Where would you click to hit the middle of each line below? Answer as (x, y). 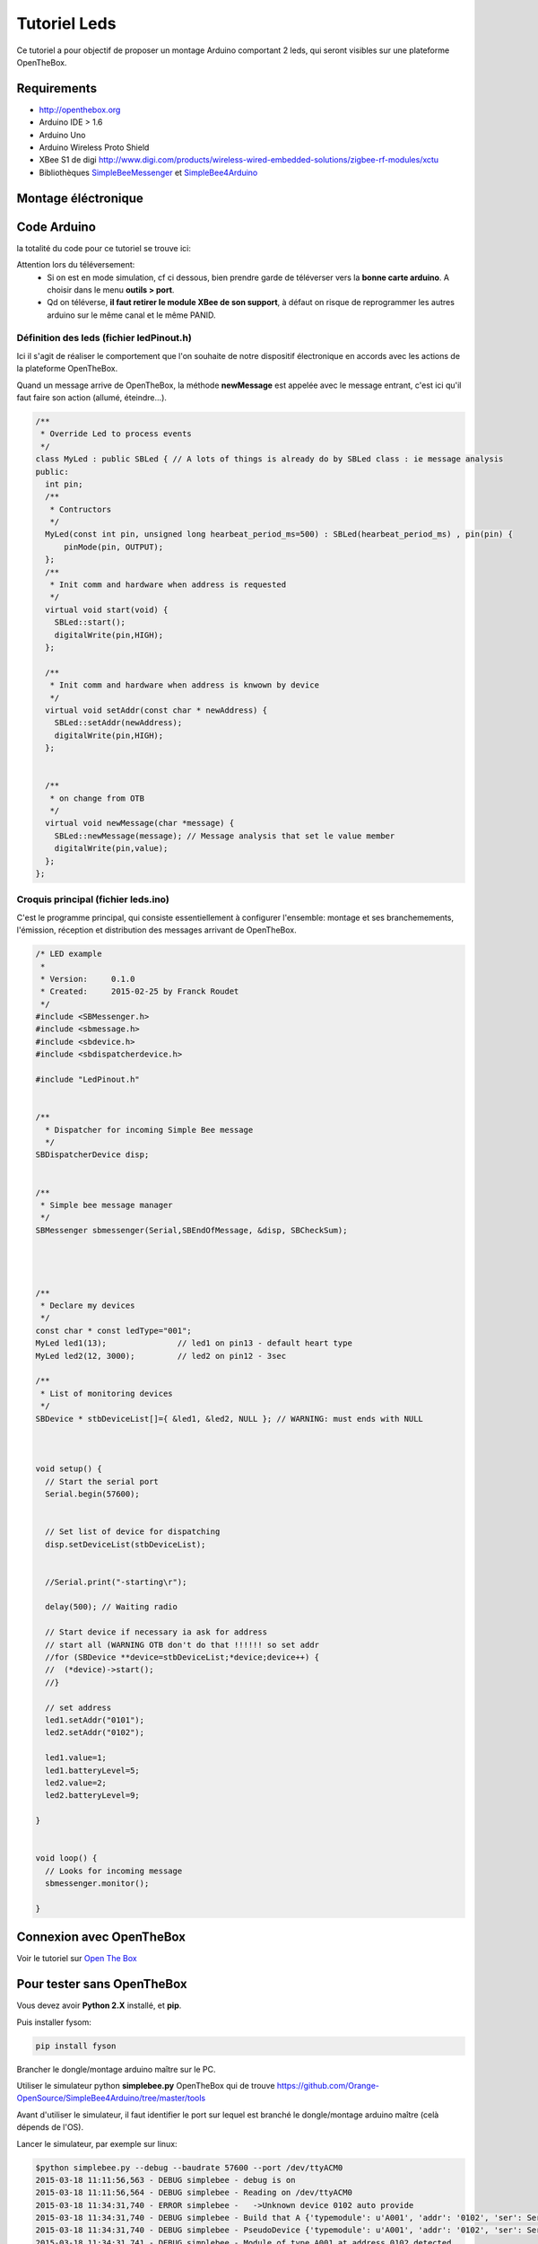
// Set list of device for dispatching (133, 1532)
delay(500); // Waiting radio (112, 1607)
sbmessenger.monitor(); (97, 1884)
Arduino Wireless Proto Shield (94, 147)
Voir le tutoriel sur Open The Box (77, 1959)
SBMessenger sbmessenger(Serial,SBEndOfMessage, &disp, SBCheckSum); (191, 1230)
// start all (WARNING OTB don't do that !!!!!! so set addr (182, 1644)
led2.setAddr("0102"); (95, 1733)
